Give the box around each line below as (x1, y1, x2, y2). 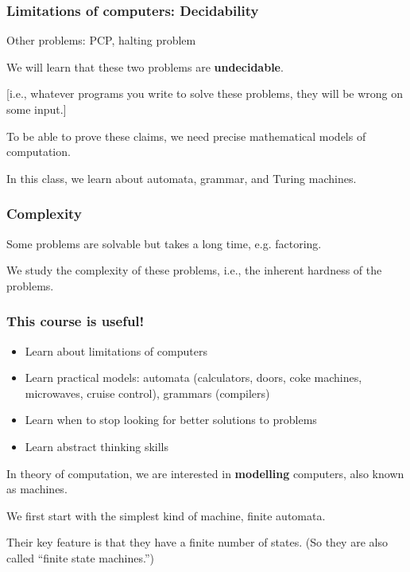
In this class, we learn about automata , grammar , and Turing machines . (6, 169, 357, 186)
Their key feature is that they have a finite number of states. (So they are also (6, 534, 388, 551)
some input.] (6, 101, 67, 117)
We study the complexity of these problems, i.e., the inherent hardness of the (6, 262, 382, 278)
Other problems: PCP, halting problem (6, 32, 196, 49)
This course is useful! (6, 311, 145, 331)
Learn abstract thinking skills (25, 438, 169, 454)
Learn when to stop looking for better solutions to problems (25, 411, 317, 428)
